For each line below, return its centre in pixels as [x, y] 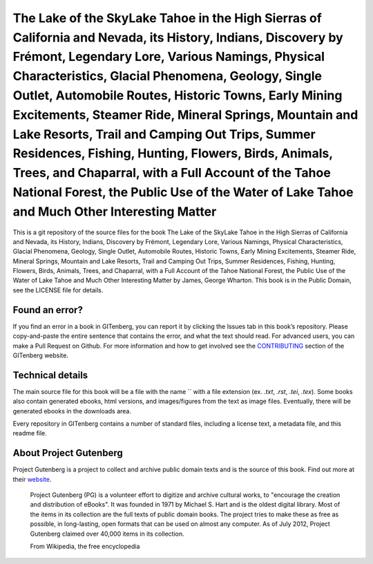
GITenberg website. [41, 355]
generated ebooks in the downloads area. [72, 411]
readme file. [30, 433]
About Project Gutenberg [68, 453]
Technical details [50, 375]
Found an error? [48, 310]
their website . [32, 479]
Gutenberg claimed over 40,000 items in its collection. [107, 534]
